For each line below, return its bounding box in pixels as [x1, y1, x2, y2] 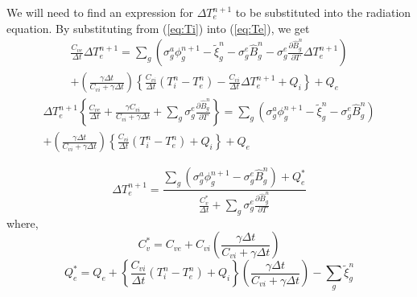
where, [6, 214, 39, 231]
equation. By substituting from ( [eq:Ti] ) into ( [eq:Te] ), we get [6, 19, 310, 36]
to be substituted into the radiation [235, 4, 411, 20]
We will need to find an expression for [6, 4, 194, 20]
